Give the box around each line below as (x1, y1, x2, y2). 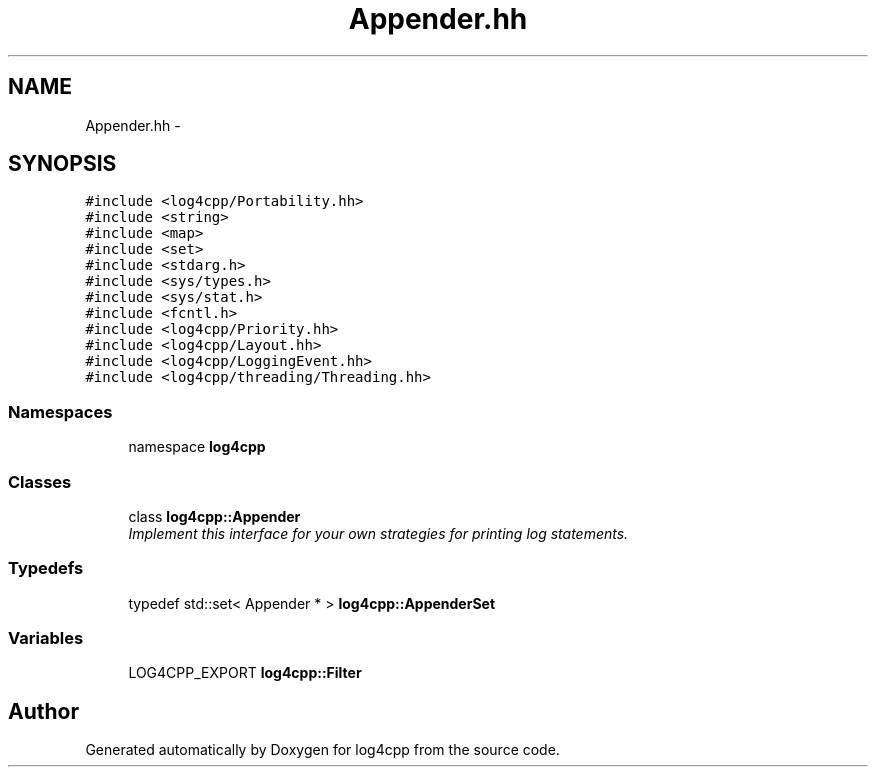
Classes (8, 471, 72, 492)
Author (8, 698, 79, 724)
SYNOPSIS (8, 151, 117, 177)
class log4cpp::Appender (128, 507, 301, 525)
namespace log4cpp (128, 438, 266, 456)
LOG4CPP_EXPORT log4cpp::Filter (128, 664, 362, 682)
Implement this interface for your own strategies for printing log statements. (128, 524, 629, 542)
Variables (8, 628, 84, 649)
